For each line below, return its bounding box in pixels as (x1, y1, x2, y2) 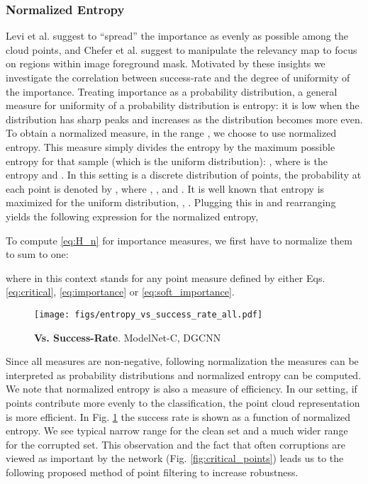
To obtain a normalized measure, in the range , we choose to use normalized (6, 125, 337, 140)
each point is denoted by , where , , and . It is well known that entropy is (6, 181, 325, 196)
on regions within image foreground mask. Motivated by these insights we (6, 56, 325, 71)
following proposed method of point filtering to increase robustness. (6, 464, 299, 479)
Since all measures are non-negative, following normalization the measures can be (6, 354, 359, 368)
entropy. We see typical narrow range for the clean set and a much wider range (6, 423, 348, 438)
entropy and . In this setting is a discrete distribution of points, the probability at (6, 167, 362, 182)
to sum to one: (6, 247, 69, 261)
